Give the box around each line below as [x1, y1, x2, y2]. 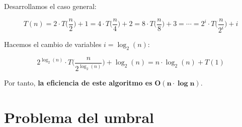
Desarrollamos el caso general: [4, 1, 97, 11]
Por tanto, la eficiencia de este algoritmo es [4, 77, 152, 88]
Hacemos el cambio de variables [4, 39, 102, 49]
